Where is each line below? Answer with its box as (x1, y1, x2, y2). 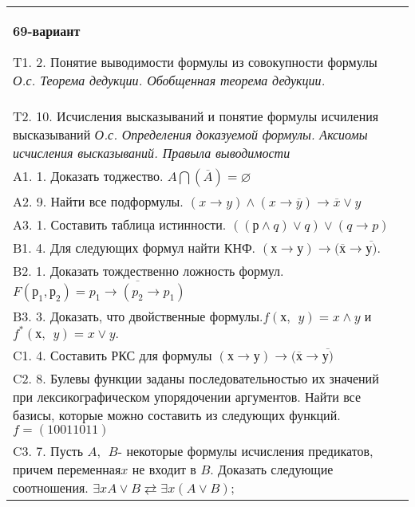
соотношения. (13, 478, 89, 497)
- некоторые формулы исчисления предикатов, (117, 441, 373, 460)
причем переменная (13, 459, 121, 478)
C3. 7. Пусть (13, 441, 84, 460)
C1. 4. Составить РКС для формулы (13, 345, 212, 364)
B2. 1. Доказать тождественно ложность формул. (13, 261, 284, 280)
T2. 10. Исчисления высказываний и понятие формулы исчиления (13, 107, 379, 125)
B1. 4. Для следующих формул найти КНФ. (13, 238, 256, 257)
